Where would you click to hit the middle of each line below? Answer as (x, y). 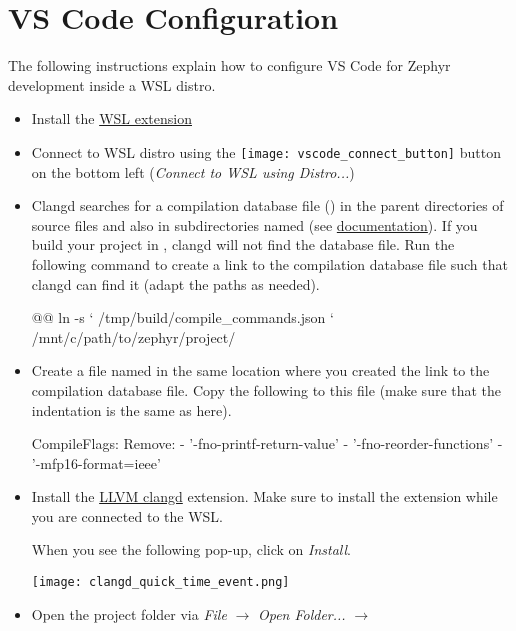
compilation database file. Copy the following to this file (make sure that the (266, 389)
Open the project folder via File (129, 613)
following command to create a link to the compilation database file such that (269, 263)
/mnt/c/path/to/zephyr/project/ (133, 336)
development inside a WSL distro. (112, 84)
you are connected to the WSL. (127, 515)
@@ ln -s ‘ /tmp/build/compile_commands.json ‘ (182, 317)
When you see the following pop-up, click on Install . (191, 549)
